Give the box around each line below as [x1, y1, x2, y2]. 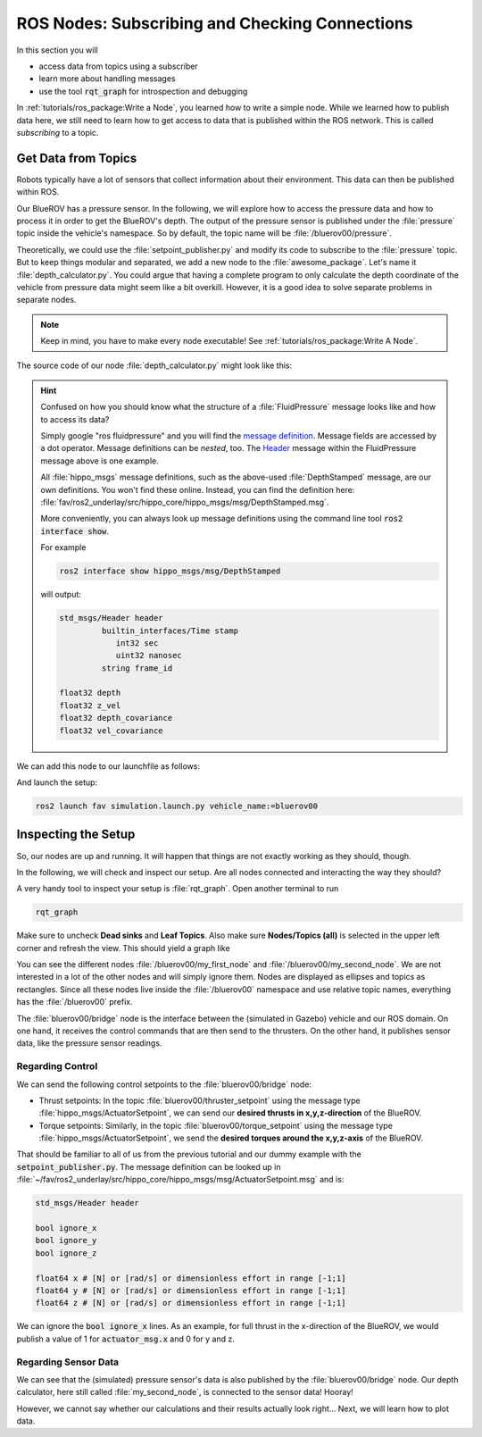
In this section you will [16, 45, 98, 55]
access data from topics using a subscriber [38, 61, 198, 71]
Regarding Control [16, 1060, 98, 1073]
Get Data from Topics [16, 150, 137, 165]
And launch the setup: [16, 777, 98, 788]
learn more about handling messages [38, 73, 176, 84]
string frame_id [101, 663, 173, 673]
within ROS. [16, 187, 60, 197]
